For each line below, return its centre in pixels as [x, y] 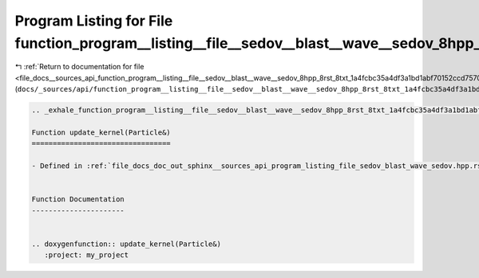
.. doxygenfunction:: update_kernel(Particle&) [126, 244]
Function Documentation [78, 200]
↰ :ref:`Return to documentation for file [79, 67]
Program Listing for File [94, 21]
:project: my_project [87, 255]
